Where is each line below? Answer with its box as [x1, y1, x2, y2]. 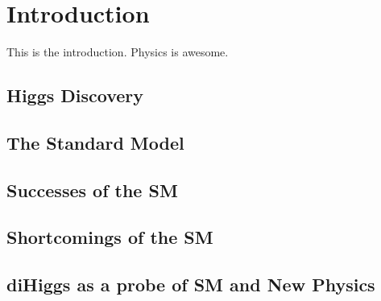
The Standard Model [6, 130, 184, 155]
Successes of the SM [6, 177, 178, 202]
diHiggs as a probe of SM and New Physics [6, 272, 375, 297]
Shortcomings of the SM [6, 225, 213, 249]
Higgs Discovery [6, 83, 144, 108]
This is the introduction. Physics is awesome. [6, 43, 229, 60]
